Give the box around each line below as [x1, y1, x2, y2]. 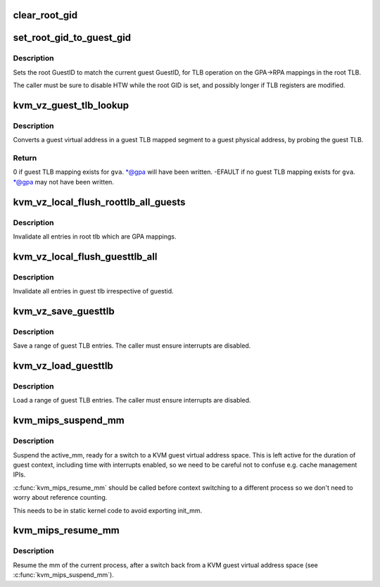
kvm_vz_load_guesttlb [13, 360, 114, 372]
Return [13, 153, 37, 163]
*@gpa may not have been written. [13, 177, 114, 186]
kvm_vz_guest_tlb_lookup [13, 99, 129, 111]
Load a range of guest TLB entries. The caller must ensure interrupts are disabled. [13, 396, 251, 405]
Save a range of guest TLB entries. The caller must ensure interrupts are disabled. [13, 341, 251, 350]
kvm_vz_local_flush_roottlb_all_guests [13, 196, 186, 208]
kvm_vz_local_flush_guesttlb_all [13, 251, 158, 263]
